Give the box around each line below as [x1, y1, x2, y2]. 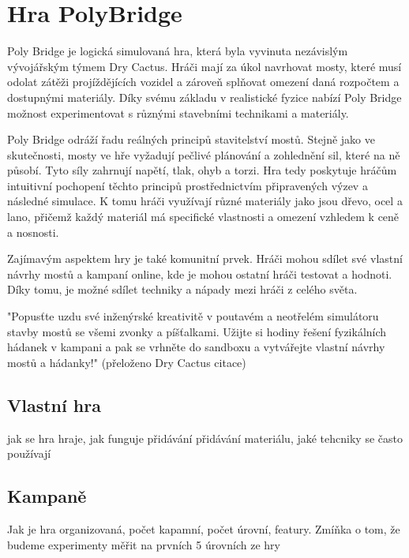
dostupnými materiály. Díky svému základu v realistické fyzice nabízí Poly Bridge [7, 88, 402, 105]
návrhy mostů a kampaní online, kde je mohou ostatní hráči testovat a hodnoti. [7, 265, 392, 282]
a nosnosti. [7, 223, 59, 240]
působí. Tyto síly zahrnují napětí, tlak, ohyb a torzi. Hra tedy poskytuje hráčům [7, 162, 397, 178]
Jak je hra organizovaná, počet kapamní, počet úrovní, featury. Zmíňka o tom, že [7, 521, 400, 537]
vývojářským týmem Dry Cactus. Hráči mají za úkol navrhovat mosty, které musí [7, 58, 402, 74]
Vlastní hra [7, 392, 101, 417]
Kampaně [7, 484, 87, 508]
